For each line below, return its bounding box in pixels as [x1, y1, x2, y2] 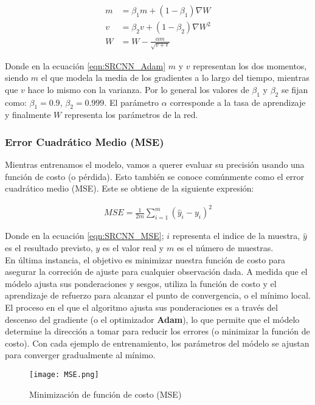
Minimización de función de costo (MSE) [29, 387, 182, 400]
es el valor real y [102, 241, 164, 254]
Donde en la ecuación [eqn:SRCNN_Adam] [5, 59, 166, 72]
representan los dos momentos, [193, 59, 307, 72]
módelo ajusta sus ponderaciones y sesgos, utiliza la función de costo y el [5, 277, 277, 289]
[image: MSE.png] [29, 370, 99, 379]
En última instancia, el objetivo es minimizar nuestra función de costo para [5, 253, 286, 266]
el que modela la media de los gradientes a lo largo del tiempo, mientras [41, 71, 310, 84]
